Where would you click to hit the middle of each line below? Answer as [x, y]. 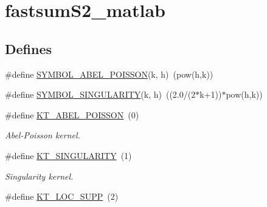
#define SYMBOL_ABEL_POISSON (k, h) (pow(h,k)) [109, 74]
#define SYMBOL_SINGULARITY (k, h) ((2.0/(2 [100, 94]
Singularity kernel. [39, 176]
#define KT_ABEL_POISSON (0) [72, 114]
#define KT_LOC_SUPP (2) [62, 196]
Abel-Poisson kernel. [43, 135]
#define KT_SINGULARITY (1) [68, 155]
